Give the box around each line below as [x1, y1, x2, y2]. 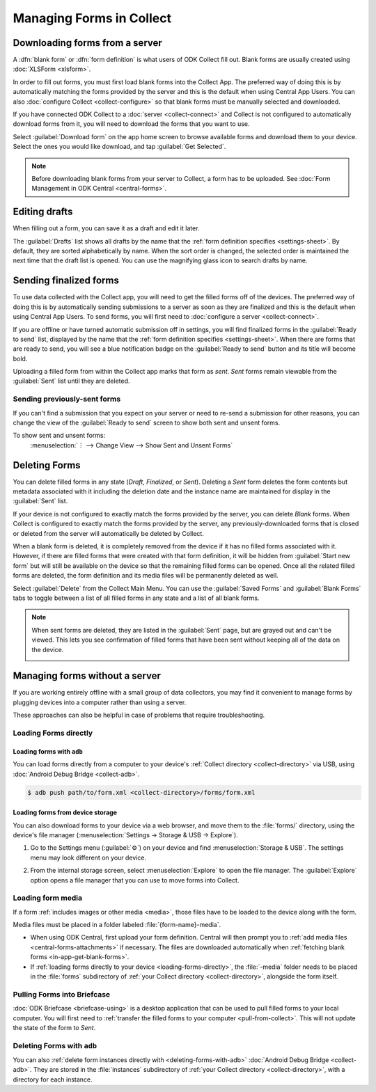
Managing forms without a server [13, 670, 162, 682]
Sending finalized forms [13, 275, 120, 287]
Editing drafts [13, 206, 73, 218]
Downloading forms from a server [13, 37, 163, 49]
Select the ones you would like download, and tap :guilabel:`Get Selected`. [13, 143, 226, 151]
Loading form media [13, 893, 83, 903]
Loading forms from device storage [13, 808, 118, 817]
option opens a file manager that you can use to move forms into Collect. [30, 876, 240, 884]
